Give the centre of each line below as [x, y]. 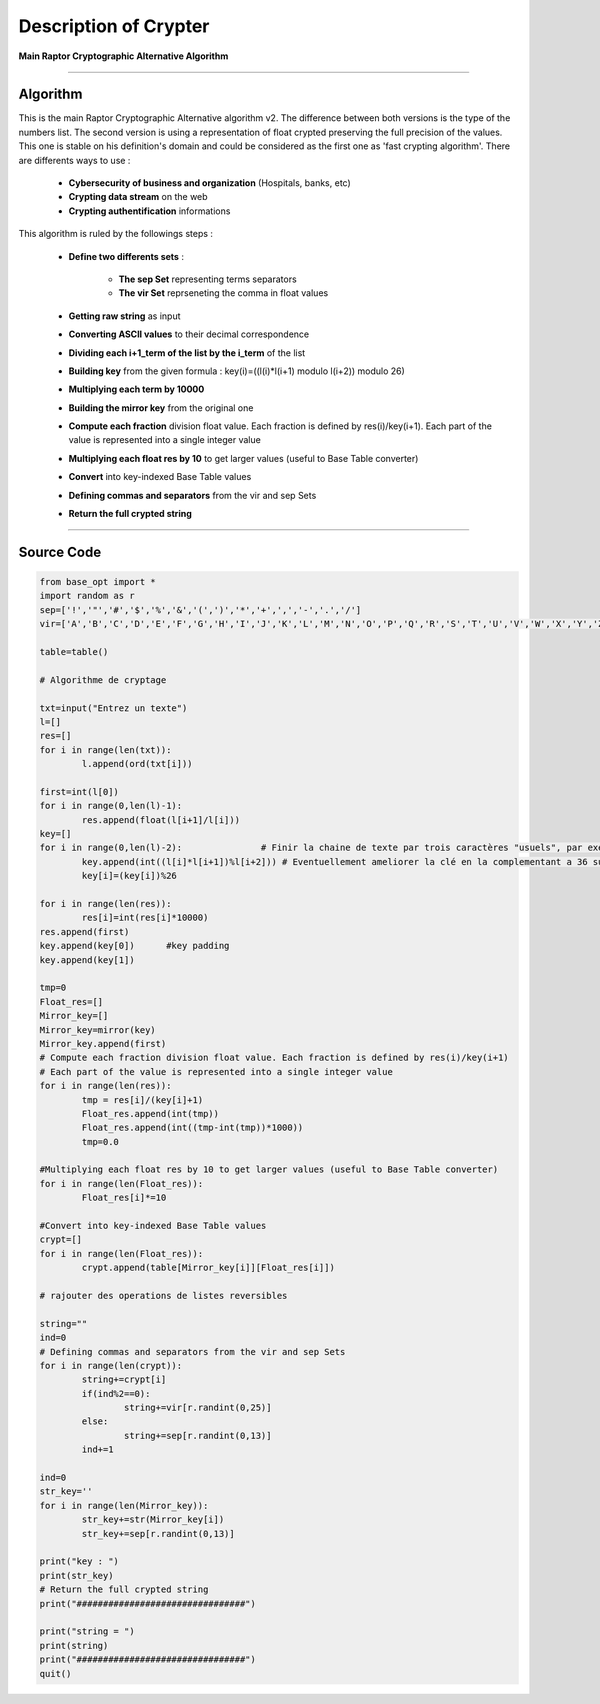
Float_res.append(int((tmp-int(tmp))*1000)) [192, 1128]
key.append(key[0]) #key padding [134, 946]
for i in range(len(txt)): [105, 749]
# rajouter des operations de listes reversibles [163, 1295]
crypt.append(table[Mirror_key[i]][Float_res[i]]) [208, 1268]
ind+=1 [97, 1449]
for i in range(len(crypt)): [111, 1365]
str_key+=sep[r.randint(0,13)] [158, 1533]
